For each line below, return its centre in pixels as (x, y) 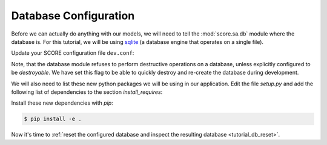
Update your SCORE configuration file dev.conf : (73, 53)
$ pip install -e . (53, 119)
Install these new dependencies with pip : (62, 103)
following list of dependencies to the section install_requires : (87, 92)
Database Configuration (73, 16)
